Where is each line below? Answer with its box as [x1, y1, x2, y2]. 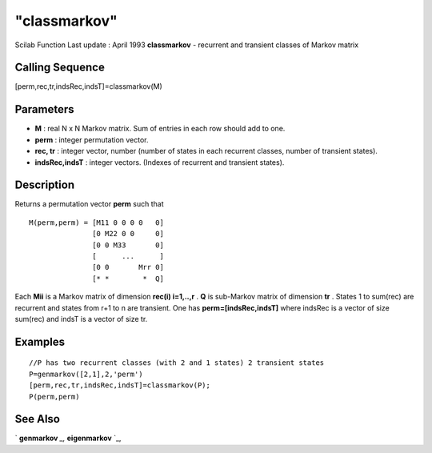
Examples [14, 335, 66, 348]
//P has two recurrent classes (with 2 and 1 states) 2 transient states [29, 359, 325, 367]
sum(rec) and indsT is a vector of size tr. [14, 314, 148, 323]
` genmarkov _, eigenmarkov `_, [14, 433, 122, 443]
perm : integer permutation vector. [34, 134, 149, 144]
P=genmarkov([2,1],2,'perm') [29, 369, 143, 379]
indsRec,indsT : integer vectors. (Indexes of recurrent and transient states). [34, 157, 285, 167]
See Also [14, 412, 60, 426]
